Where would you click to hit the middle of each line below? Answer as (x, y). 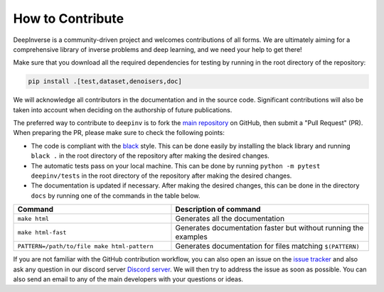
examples (191, 237)
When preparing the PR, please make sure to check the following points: (119, 133)
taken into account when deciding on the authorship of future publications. (123, 109)
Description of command (218, 210)
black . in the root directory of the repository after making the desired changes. (150, 156)
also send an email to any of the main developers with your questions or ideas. (128, 279)
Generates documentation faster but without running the (270, 228)
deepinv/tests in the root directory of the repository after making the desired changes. (161, 176)
